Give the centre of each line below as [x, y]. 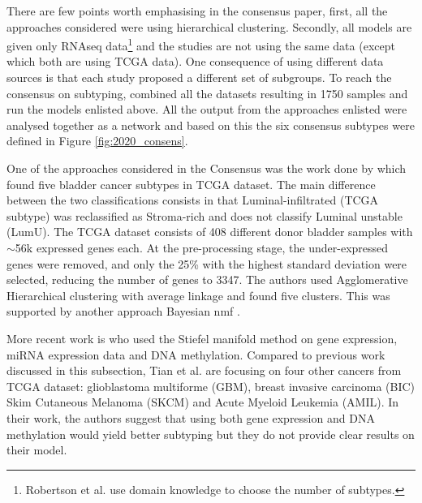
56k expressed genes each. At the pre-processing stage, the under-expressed [202, 247]
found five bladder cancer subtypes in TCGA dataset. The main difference [191, 184]
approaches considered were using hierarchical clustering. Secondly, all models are [209, 26]
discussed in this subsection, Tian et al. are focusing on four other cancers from [204, 370]
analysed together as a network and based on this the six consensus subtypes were [211, 125]
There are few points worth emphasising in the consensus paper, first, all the [197, 11]
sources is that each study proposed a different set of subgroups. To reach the [199, 77]
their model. [37, 450]
